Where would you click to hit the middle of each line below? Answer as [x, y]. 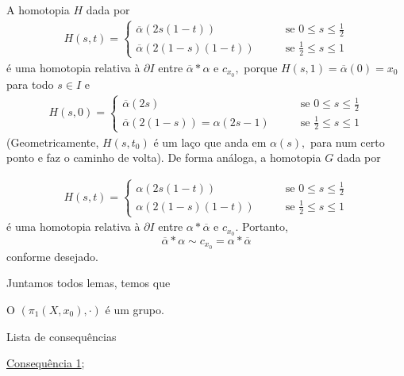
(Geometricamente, [53, 142]
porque [261, 67]
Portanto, [265, 226]
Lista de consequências [62, 336]
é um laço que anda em [210, 142]
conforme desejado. [53, 256]
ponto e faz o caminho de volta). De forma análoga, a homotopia [164, 157]
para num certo [347, 142]
